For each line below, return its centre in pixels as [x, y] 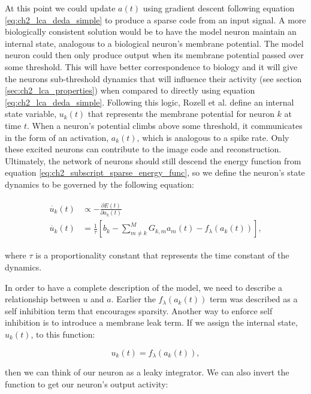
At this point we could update [60, 8]
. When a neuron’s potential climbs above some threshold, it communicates [164, 125]
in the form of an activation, [57, 137]
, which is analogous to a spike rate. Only [213, 137]
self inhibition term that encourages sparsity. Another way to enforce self [139, 310]
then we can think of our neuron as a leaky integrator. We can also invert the [147, 372]
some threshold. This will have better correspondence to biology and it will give [151, 66]
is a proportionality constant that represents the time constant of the [162, 255]
